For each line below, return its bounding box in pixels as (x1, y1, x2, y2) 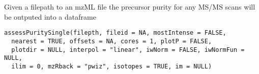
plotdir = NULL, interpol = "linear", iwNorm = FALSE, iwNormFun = (11, 46, 245, 53)
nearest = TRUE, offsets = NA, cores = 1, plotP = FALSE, (11, 37, 212, 45)
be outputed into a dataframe (4, 11, 96, 22)
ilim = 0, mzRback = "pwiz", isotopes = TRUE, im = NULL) (11, 62, 212, 70)
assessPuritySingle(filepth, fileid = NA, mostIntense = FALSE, (4, 29, 226, 37)
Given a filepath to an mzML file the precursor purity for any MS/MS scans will (4, 2, 255, 12)
